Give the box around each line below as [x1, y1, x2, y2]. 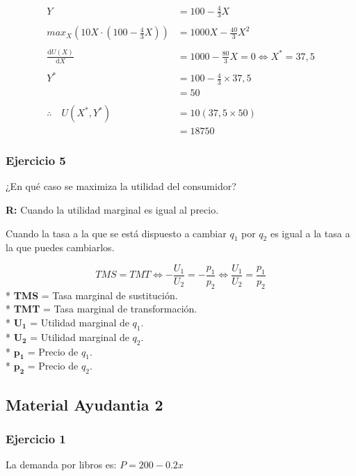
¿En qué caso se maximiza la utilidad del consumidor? [6, 179, 236, 193]
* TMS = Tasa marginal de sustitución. [6, 287, 178, 302]
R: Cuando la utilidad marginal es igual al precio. [6, 202, 219, 216]
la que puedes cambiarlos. [6, 240, 115, 255]
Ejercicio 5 [6, 152, 66, 169]
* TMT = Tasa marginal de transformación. [6, 301, 197, 316]
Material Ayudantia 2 [6, 393, 163, 415]
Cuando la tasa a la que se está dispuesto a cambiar [6, 225, 227, 240]
